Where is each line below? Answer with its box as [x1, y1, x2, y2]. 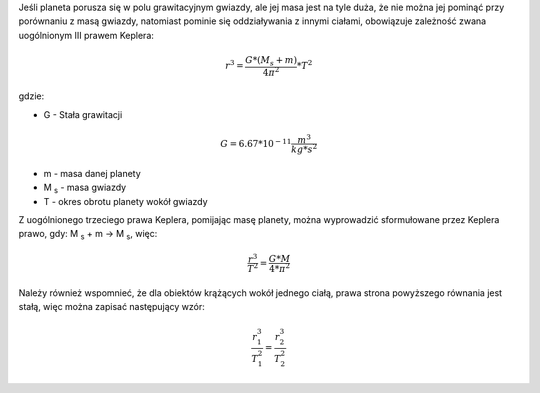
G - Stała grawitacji [43, 108, 123, 120]
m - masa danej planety [43, 167, 142, 179]
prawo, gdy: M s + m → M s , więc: [18, 228, 158, 242]
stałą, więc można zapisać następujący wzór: [18, 301, 205, 313]
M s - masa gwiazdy [43, 181, 127, 196]
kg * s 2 [291, 142, 318, 155]
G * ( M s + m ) [245, 54, 298, 68]
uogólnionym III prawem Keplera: [18, 29, 155, 41]
